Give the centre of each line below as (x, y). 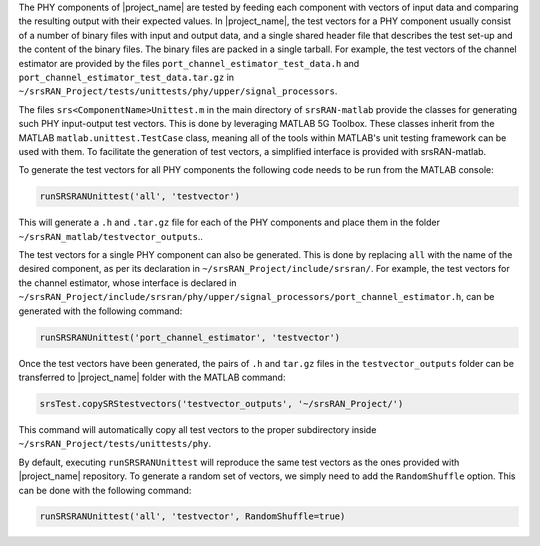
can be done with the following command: (105, 490)
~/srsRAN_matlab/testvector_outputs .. (111, 236)
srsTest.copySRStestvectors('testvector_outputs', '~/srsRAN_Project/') (221, 403)
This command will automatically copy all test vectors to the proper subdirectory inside (197, 429)
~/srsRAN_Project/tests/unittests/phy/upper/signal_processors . (178, 91)
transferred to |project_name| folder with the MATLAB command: (152, 377)
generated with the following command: (100, 311)
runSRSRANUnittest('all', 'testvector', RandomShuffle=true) (192, 516)
